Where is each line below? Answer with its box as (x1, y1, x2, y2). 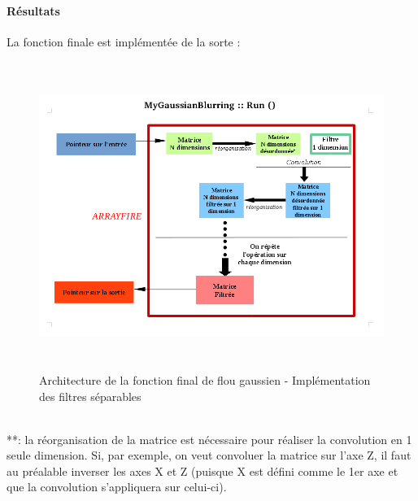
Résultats (7, 2, 60, 19)
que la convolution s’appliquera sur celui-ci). (7, 478, 227, 495)
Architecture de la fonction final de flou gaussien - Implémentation (39, 371, 371, 388)
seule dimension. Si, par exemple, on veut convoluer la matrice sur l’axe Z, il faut (7, 447, 411, 464)
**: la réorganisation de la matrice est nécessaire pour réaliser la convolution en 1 (7, 430, 412, 447)
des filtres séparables (39, 387, 142, 404)
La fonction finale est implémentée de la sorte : (7, 33, 241, 50)
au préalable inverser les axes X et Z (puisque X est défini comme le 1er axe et (7, 462, 398, 479)
